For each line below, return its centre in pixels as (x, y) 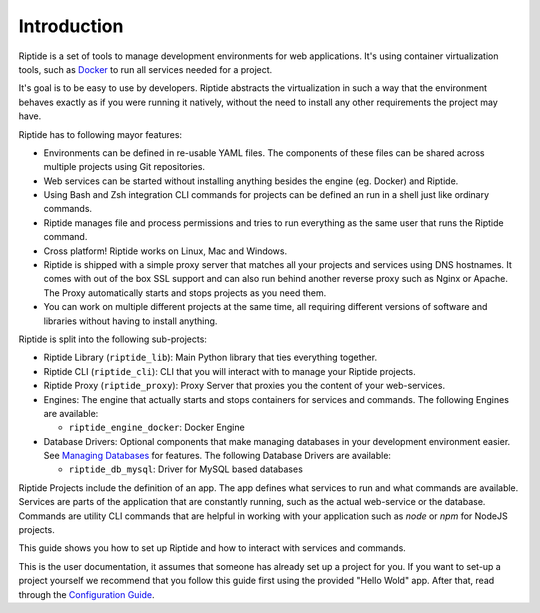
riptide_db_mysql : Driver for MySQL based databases (186, 469)
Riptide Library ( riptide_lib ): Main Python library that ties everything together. (210, 357)
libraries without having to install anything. (130, 321)
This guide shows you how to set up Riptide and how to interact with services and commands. (212, 548)
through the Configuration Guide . (86, 594)
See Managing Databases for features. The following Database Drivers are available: (217, 456)
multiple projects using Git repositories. (124, 167)
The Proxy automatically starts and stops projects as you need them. (185, 292)
